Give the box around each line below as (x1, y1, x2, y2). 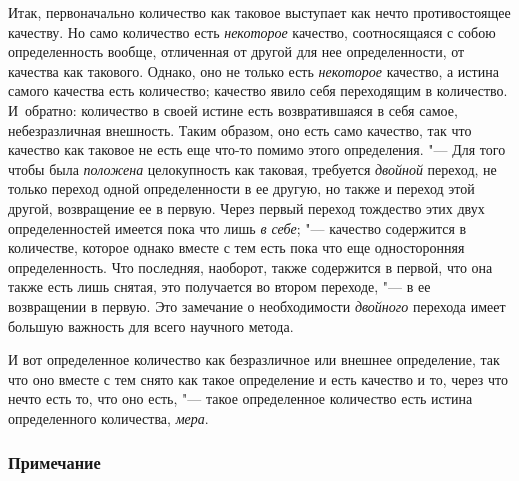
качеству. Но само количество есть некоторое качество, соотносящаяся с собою (8, 21, 496, 42)
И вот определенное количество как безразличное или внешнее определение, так (8, 349, 500, 370)
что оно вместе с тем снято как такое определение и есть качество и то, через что (8, 368, 508, 389)
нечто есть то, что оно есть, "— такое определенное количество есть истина (8, 388, 473, 409)
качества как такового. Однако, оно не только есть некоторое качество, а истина (8, 60, 499, 81)
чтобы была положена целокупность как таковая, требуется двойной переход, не (8, 158, 497, 179)
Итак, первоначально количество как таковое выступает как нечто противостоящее (8, 2, 511, 22)
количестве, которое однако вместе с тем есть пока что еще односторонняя (8, 237, 465, 258)
